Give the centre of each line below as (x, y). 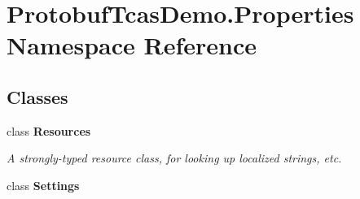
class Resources (49, 130)
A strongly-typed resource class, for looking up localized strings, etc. (174, 158)
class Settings (43, 185)
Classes (37, 96)
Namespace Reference (132, 45)
